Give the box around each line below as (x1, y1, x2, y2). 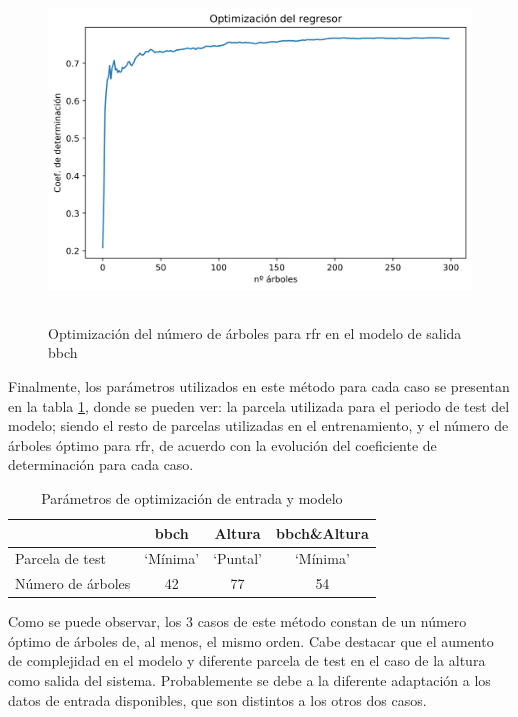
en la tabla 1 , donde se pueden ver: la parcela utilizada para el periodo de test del (8, 395, 510, 416)
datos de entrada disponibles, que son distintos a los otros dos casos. (8, 689, 427, 710)
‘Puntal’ (213, 548, 262, 569)
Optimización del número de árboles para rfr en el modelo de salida (48, 322, 462, 343)
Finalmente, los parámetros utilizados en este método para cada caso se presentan (8, 375, 510, 396)
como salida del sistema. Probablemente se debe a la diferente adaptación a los (8, 670, 491, 691)
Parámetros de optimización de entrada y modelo (41, 487, 343, 508)
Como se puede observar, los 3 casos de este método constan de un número (8, 611, 467, 632)
